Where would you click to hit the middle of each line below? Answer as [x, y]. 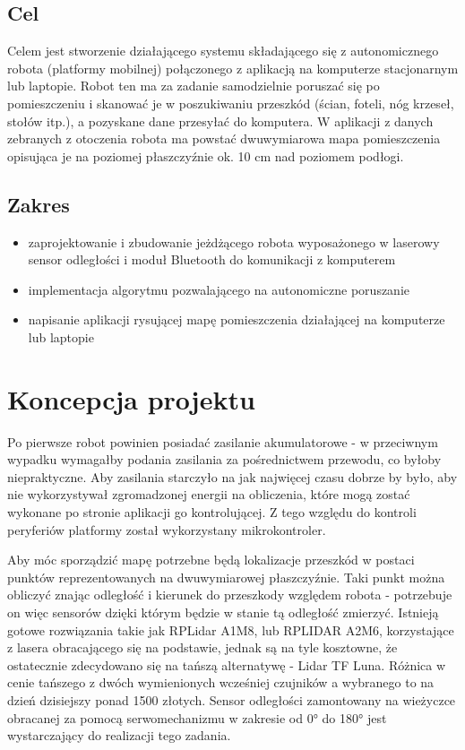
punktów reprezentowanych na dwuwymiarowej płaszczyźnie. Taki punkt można [226, 577]
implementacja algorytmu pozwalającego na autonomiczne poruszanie [219, 289]
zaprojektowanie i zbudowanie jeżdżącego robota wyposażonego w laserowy [234, 241]
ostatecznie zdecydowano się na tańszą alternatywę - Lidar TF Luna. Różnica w [227, 664]
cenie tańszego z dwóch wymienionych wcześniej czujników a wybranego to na [221, 682]
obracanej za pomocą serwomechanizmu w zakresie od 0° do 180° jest [197, 717]
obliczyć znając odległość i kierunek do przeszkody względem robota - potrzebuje [230, 595]
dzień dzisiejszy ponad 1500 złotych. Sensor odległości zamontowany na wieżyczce [232, 699]
